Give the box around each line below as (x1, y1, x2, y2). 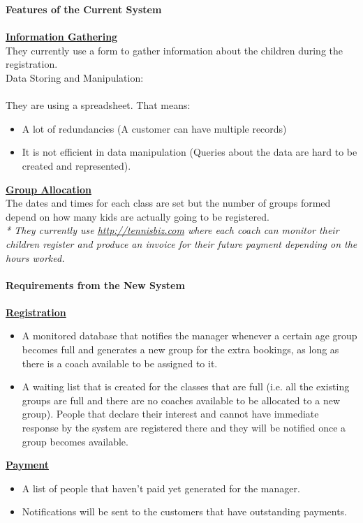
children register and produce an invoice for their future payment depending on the (6, 236, 357, 251)
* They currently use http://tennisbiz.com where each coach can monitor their (6, 223, 339, 237)
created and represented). (22, 158, 131, 172)
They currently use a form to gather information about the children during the (6, 43, 343, 57)
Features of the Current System (6, 2, 162, 16)
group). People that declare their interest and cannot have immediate (22, 406, 319, 421)
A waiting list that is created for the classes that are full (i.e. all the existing (22, 379, 350, 394)
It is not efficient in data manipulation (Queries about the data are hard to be (22, 145, 357, 159)
